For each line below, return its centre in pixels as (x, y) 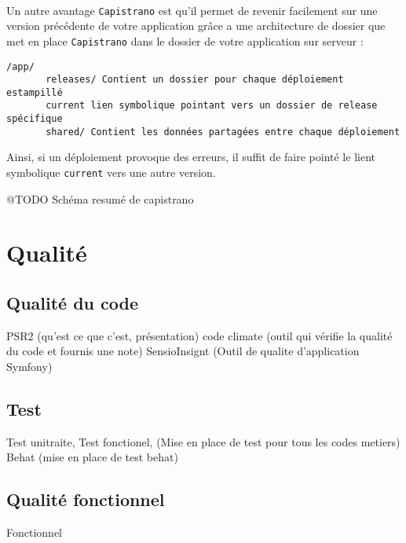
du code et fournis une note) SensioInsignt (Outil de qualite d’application (183, 351)
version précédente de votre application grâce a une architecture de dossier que (196, 26)
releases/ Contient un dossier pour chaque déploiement (195, 80)
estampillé (35, 92)
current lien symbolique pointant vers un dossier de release (212, 106)
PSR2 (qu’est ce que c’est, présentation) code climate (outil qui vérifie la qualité (199, 335)
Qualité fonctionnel (86, 499)
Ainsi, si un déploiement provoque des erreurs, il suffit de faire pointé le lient (191, 157)
